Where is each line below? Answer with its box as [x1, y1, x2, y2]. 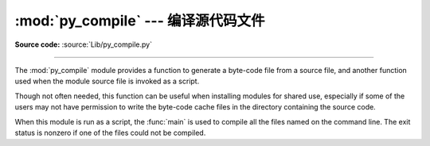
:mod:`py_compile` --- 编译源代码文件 [14, 12, 265, 29]
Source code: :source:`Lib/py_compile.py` [14, 40, 153, 49]
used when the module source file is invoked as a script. [14, 76, 200, 86]
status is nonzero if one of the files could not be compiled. [14, 128, 206, 137]
